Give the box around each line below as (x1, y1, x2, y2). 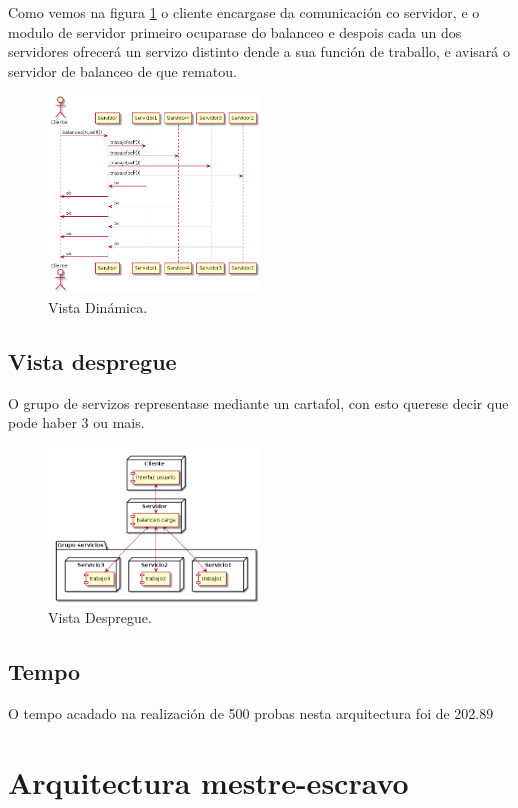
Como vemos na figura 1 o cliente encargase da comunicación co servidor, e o (8, 2, 480, 22)
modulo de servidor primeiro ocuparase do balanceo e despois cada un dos (8, 21, 462, 42)
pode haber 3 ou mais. (8, 412, 145, 433)
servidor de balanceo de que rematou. (8, 60, 237, 81)
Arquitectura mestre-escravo (8, 762, 409, 803)
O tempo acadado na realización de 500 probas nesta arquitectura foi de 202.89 (8, 703, 494, 724)
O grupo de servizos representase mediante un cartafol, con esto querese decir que (8, 392, 509, 413)
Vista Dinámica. (48, 297, 148, 318)
